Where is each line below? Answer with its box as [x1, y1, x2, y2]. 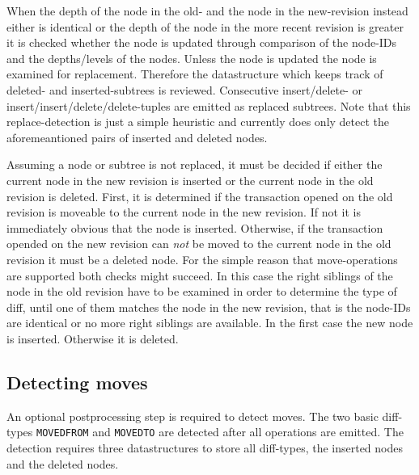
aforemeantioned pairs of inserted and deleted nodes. [6, 128, 268, 145]
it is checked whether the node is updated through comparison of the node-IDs [6, 34, 397, 51]
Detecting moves [6, 369, 148, 394]
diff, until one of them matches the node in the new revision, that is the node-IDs [6, 298, 411, 315]
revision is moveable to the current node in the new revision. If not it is [6, 204, 361, 221]
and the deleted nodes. [6, 455, 119, 472]
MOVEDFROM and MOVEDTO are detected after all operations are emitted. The [36, 423, 404, 440]
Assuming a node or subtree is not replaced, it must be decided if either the [6, 156, 383, 173]
